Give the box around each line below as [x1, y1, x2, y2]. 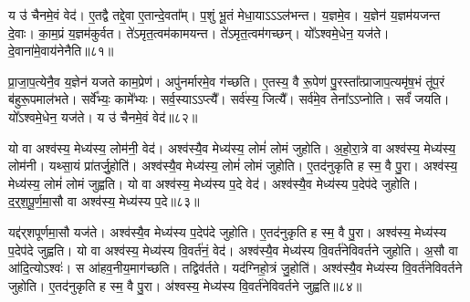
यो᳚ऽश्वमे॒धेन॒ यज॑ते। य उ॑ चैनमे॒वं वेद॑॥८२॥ [8, 107, 198, 126]
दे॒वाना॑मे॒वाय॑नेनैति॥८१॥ [8, 41, 114, 60]
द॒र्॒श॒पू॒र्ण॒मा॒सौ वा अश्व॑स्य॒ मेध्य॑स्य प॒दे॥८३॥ [8, 192, 200, 211]
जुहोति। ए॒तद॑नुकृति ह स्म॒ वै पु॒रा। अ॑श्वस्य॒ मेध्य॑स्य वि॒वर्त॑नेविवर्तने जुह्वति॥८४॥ [8, 276, 362, 295]
